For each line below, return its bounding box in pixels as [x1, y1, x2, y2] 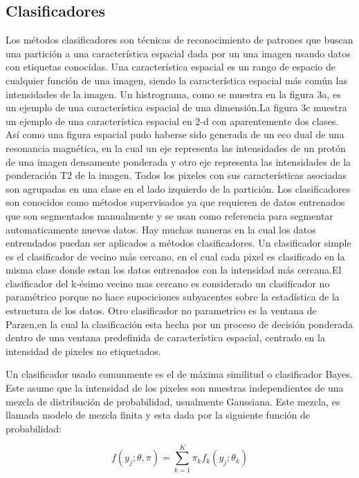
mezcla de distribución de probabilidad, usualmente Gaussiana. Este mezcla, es [6, 394, 340, 408]
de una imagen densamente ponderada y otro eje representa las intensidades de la [6, 154, 351, 169]
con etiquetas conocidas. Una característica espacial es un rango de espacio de [6, 59, 335, 74]
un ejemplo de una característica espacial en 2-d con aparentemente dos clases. [6, 113, 339, 128]
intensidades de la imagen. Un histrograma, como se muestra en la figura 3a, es [6, 86, 341, 101]
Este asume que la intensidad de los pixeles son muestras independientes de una [6, 381, 344, 395]
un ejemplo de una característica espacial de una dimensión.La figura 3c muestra [6, 100, 347, 115]
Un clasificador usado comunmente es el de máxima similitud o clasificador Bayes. [6, 367, 353, 381]
